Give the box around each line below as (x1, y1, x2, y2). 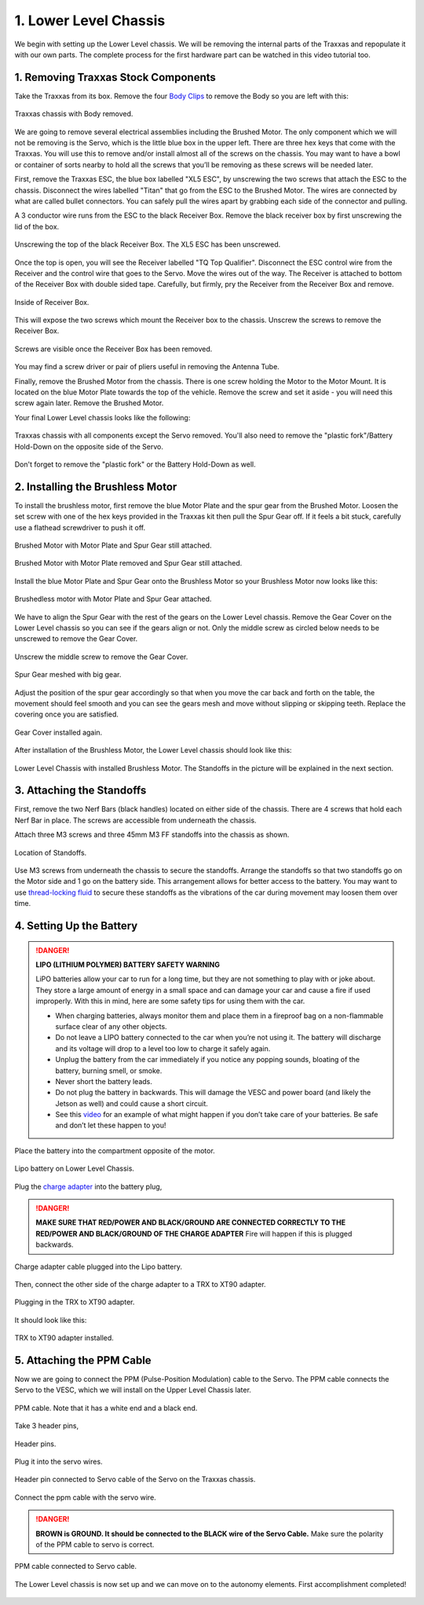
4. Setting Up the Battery (14, 919, 138, 933)
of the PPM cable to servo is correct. (35, 1540, 155, 1549)
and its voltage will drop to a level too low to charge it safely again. (55, 1043, 271, 1053)
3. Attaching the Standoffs (14, 784, 147, 797)
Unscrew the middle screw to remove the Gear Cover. (14, 652, 188, 661)
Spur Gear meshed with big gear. (14, 670, 122, 680)
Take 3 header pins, (14, 1421, 79, 1431)
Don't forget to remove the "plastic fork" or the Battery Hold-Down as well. (14, 460, 256, 469)
